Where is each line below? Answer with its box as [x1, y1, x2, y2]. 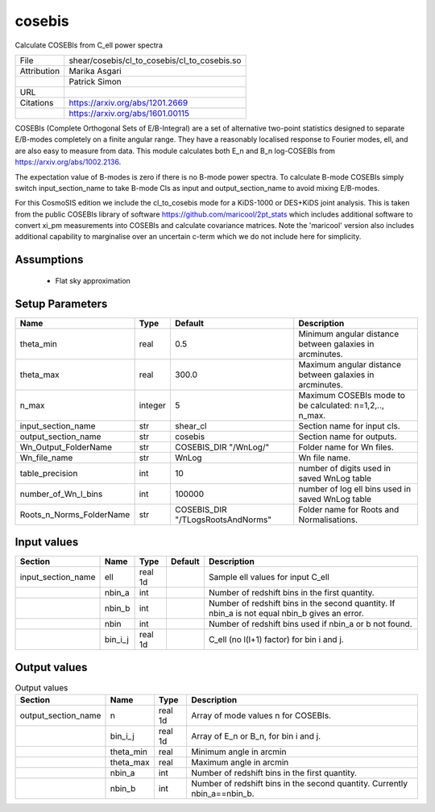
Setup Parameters [14, 296, 108, 310]
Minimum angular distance [298, 328, 400, 339]
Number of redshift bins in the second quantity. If [208, 598, 396, 609]
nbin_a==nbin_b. [190, 788, 255, 799]
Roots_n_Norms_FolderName [19, 508, 130, 520]
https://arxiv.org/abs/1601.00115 [68, 107, 189, 118]
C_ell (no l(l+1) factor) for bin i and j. [208, 634, 344, 645]
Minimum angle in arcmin [190, 746, 287, 757]
